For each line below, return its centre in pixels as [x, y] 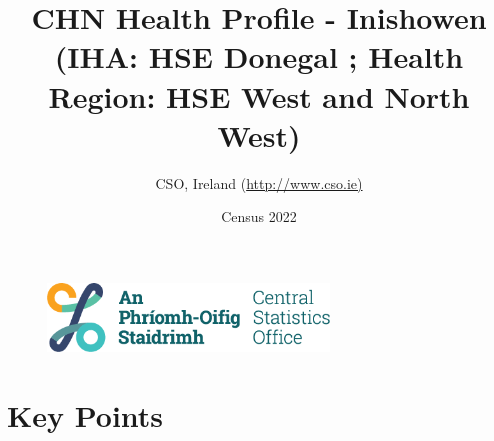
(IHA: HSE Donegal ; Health [259, 56]
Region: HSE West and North [259, 95]
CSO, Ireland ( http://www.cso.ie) [259, 182]
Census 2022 [259, 216]
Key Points [85, 414]
